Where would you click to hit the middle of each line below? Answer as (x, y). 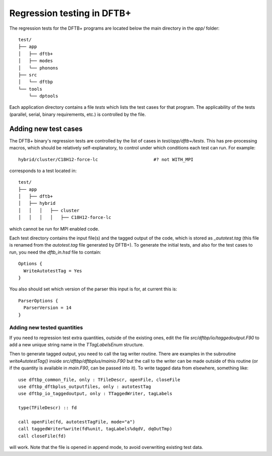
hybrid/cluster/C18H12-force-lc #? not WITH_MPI (106, 159)
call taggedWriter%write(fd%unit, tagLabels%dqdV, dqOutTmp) (95, 429)
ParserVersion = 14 (47, 308)
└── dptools (43, 96)
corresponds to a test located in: (43, 171)
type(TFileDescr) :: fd (48, 408)
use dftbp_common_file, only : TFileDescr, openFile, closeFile (99, 379)
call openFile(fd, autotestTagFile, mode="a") (77, 422)
